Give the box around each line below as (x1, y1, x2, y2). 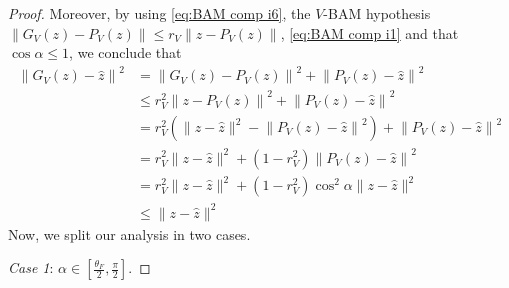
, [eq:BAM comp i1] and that (280, 22, 459, 43)
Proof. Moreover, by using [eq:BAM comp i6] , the (8, 3, 311, 23)
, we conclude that (69, 42, 182, 63)
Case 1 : (8, 257, 54, 278)
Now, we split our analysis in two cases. (8, 223, 251, 244)
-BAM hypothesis (323, 3, 431, 23)
